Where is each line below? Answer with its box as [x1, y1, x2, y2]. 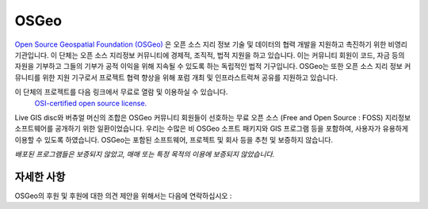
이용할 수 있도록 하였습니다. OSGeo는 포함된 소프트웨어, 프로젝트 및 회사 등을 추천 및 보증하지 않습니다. [14, 135, 333, 144]
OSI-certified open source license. [34, 98, 147, 108]
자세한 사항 [14, 170, 66, 184]
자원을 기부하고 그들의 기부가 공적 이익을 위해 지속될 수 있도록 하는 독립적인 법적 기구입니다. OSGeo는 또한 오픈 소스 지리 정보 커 [14, 62, 411, 71]
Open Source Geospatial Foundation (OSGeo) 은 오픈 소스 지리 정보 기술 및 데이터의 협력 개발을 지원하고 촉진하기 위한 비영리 [14, 40, 408, 49]
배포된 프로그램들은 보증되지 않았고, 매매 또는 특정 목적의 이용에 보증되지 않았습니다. [14, 150, 275, 159]
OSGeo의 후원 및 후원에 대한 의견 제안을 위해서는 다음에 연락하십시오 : [14, 191, 232, 200]
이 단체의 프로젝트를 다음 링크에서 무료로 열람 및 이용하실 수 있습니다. [14, 87, 228, 97]
